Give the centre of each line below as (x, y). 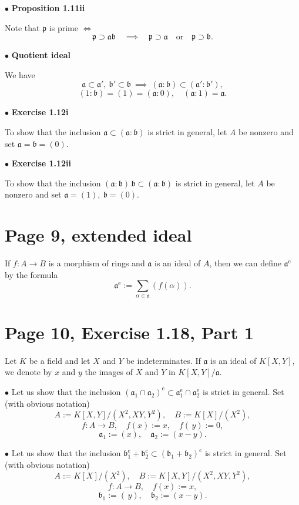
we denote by (28, 372)
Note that (22, 27)
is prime (63, 27)
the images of (109, 372)
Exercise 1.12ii (41, 163)
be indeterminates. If (163, 360)
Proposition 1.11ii (48, 8)
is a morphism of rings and (97, 263)
